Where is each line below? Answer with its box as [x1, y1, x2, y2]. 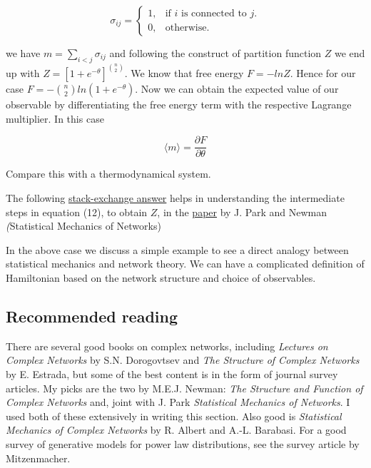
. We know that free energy [124, 66, 244, 81]
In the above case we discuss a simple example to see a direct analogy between [6, 242, 349, 257]
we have [6, 46, 41, 60]
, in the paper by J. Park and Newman [157, 204, 327, 219]
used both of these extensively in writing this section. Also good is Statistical [6, 408, 342, 423]
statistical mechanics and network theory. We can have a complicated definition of [6, 256, 365, 271]
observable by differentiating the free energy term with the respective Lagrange [6, 97, 352, 112]
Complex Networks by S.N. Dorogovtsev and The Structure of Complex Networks [6, 352, 360, 367]
